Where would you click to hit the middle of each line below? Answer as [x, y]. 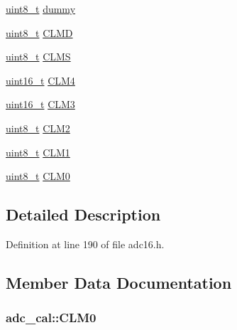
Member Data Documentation [119, 282]
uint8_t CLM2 [38, 128]
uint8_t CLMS [38, 57]
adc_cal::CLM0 [51, 318]
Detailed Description [83, 214]
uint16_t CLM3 [40, 104]
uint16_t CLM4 [40, 80]
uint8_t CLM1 [38, 152]
